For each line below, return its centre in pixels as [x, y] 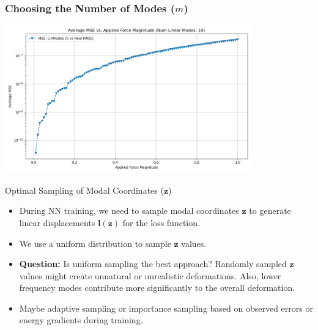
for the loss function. [161, 222]
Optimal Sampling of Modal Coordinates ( [84, 190]
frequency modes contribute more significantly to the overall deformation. [157, 288]
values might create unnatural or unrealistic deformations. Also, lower [150, 275]
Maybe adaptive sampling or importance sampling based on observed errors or [166, 308]
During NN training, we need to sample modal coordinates [129, 211]
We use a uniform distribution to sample [95, 243]
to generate [270, 211]
